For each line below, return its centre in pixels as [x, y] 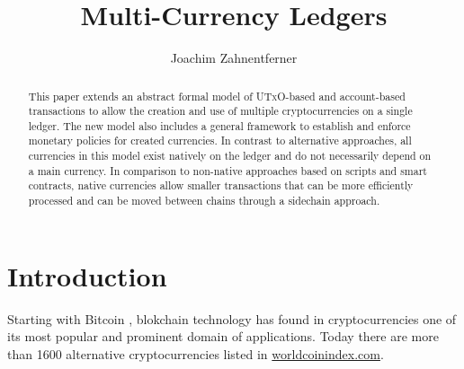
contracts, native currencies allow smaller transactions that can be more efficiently [221, 185]
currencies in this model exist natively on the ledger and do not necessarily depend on [230, 156]
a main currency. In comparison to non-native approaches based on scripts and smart [228, 170]
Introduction [87, 275]
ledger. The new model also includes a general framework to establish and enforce [219, 125]
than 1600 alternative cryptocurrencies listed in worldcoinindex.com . [196, 353]
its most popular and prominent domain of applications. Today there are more [223, 336]
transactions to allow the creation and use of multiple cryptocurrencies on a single [220, 111]
